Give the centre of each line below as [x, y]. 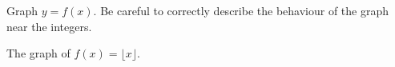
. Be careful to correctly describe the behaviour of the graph [241, 10]
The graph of [38, 53]
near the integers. [49, 26]
